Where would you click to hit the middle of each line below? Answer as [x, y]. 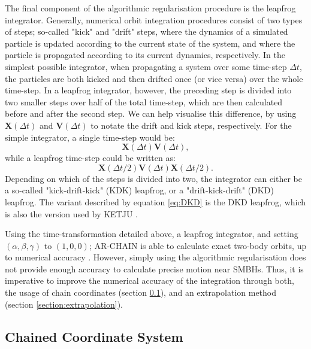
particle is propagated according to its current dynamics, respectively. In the [145, 55]
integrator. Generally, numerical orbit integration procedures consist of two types [154, 19]
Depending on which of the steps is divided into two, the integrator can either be [153, 178]
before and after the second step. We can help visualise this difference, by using [151, 113]
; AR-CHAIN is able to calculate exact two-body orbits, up [198, 245]
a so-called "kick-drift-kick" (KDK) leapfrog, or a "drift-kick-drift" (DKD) [139, 190]
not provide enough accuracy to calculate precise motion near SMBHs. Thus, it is [154, 268]
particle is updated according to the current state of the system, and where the [150, 43]
